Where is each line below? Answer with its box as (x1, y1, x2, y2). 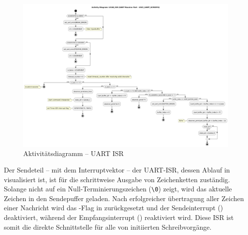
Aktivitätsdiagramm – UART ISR (23, 148, 124, 158)
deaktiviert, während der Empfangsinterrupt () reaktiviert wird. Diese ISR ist (4, 212, 234, 222)
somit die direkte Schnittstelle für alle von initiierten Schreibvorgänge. (4, 221, 212, 232)
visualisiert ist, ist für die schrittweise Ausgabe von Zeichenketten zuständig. (4, 174, 230, 184)
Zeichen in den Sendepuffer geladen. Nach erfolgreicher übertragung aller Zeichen (4, 193, 244, 203)
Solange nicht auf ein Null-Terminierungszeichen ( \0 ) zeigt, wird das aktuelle (4, 184, 232, 194)
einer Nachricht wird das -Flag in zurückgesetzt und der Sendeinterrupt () (4, 203, 223, 213)
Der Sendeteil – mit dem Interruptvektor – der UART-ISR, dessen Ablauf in (4, 165, 230, 174)
